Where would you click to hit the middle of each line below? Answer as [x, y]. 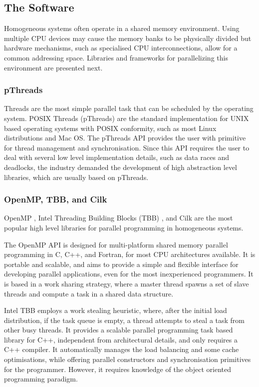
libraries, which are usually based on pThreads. [76, 177]
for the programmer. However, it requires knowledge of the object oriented [118, 369]
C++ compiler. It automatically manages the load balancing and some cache [122, 349]
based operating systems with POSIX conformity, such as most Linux [110, 128]
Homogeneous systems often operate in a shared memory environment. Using [122, 28]
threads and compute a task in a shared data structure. [89, 293]
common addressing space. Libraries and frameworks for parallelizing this [116, 57]
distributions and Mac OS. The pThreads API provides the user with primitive [125, 138]
